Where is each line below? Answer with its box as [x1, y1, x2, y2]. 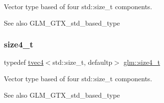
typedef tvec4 [4, 57, 44, 67]
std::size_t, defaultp [52, 57, 113, 67]
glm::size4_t [123, 57, 160, 67]
